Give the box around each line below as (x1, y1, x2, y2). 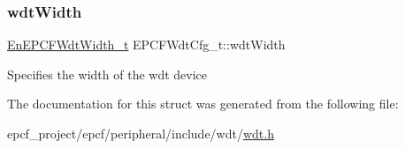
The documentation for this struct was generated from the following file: (7, 94, 399, 113)
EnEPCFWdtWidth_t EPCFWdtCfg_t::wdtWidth (7, 35, 286, 54)
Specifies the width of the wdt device (7, 64, 208, 83)
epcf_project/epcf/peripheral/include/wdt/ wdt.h (7, 124, 274, 142)
